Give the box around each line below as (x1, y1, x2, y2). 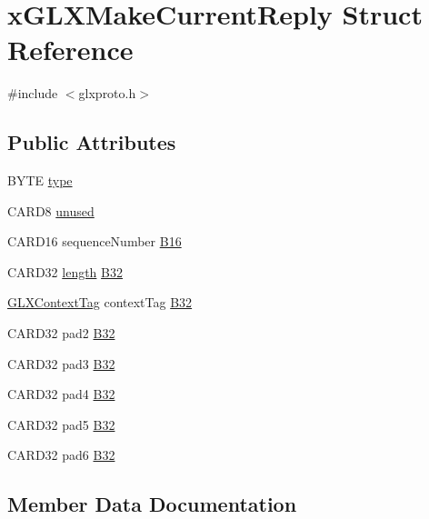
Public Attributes (7, 128, 176, 156)
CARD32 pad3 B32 (7, 354, 115, 373)
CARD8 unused (7, 201, 95, 220)
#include (7, 84, 58, 103)
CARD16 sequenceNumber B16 (7, 232, 182, 251)
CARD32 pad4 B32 (7, 384, 115, 404)
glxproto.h (78, 84, 136, 103)
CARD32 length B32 (7, 262, 123, 281)
